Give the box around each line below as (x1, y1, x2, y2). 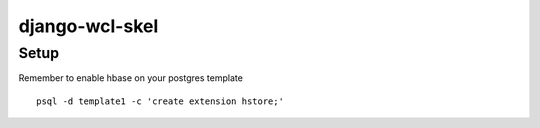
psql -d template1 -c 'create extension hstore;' (36, 95, 285, 107)
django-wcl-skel (18, 15, 159, 37)
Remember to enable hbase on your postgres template (18, 72, 244, 84)
